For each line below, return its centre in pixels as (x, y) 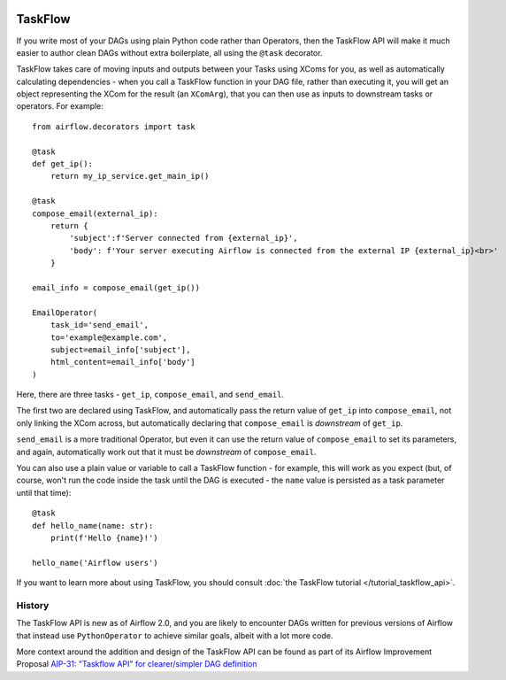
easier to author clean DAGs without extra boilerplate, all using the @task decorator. (169, 52)
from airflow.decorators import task (114, 127)
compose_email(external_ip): (95, 213)
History (33, 605)
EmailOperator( (65, 313)
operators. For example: (60, 106)
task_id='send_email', (100, 325)
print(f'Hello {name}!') (104, 537)
